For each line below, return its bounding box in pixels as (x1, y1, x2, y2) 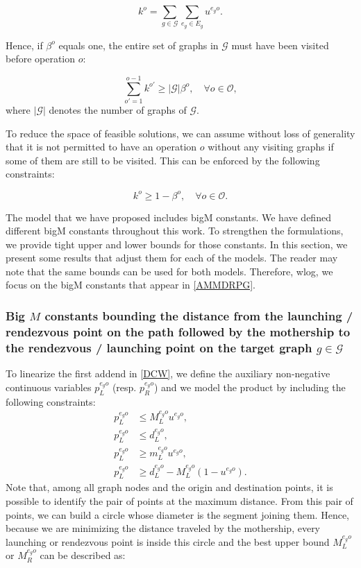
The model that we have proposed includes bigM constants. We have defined (6, 209, 331, 224)
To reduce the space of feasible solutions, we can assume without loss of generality (6, 126, 355, 140)
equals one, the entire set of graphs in (58, 37, 219, 52)
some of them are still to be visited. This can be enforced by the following (6, 153, 320, 167)
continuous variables (6, 379, 92, 394)
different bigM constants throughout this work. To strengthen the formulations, (6, 223, 344, 238)
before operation (6, 51, 76, 66)
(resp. (112, 379, 137, 394)
